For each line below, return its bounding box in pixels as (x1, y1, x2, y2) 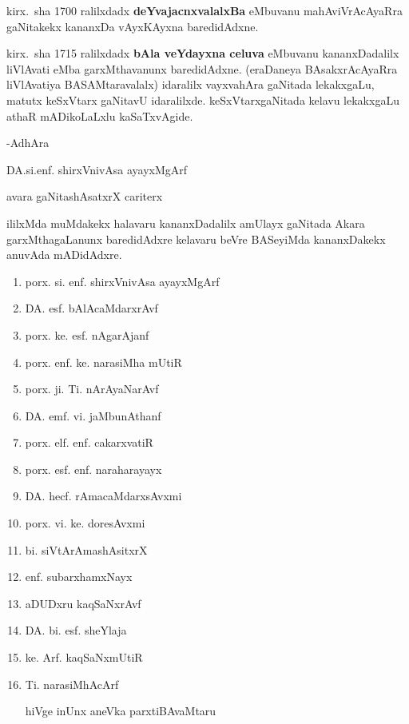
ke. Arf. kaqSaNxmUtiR (25, 649, 143, 666)
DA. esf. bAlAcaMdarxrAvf (25, 300, 158, 316)
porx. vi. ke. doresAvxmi (25, 515, 145, 531)
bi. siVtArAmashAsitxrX (25, 541, 148, 558)
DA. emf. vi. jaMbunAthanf (25, 407, 161, 424)
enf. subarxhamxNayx (25, 568, 133, 585)
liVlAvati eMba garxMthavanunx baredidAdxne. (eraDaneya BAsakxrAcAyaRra (6, 60, 398, 77)
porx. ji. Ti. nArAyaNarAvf (25, 380, 159, 397)
